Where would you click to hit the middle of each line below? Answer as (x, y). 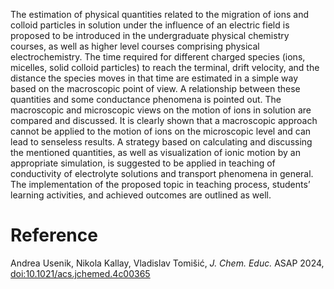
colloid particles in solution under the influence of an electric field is (150, 25)
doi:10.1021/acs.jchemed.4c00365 (80, 273)
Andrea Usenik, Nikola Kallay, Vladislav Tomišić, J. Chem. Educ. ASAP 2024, (167, 263)
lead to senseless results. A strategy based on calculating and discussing (161, 142)
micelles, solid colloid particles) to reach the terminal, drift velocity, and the (165, 67)
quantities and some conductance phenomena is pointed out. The (146, 99)
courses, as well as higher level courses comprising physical (135, 46)
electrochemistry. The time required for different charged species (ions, (158, 57)
